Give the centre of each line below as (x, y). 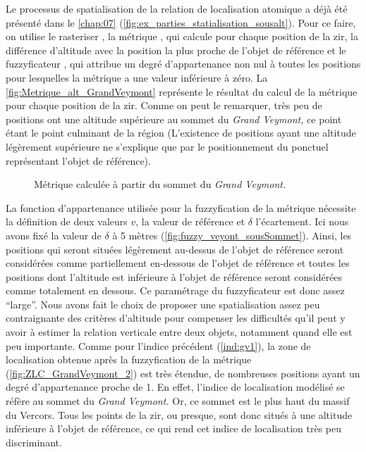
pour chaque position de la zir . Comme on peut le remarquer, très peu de (164, 105)
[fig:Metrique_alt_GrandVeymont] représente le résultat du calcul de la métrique (182, 91)
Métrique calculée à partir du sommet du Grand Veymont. (160, 184)
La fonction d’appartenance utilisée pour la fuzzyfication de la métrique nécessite (181, 207)
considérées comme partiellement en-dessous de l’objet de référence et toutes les (178, 263)
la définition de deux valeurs (67, 221)
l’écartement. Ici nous (302, 221)
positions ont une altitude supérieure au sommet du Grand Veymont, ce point (174, 119)
